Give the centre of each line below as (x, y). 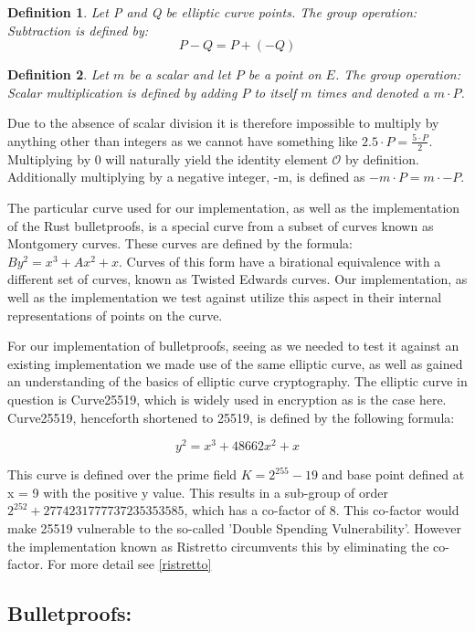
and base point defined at (393, 474)
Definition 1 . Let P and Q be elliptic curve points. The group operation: (212, 12)
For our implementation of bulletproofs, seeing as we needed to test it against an (233, 346)
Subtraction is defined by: (78, 30)
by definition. (382, 158)
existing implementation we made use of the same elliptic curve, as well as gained (235, 363)
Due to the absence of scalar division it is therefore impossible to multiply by (223, 123)
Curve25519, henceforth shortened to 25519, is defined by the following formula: (231, 417)
